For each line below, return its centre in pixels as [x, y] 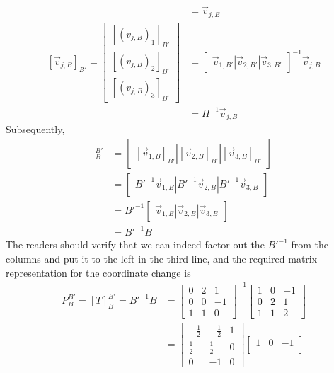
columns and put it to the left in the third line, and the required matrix [162, 259]
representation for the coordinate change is [98, 272]
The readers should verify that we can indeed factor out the [135, 245]
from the [310, 245]
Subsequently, [35, 129]
